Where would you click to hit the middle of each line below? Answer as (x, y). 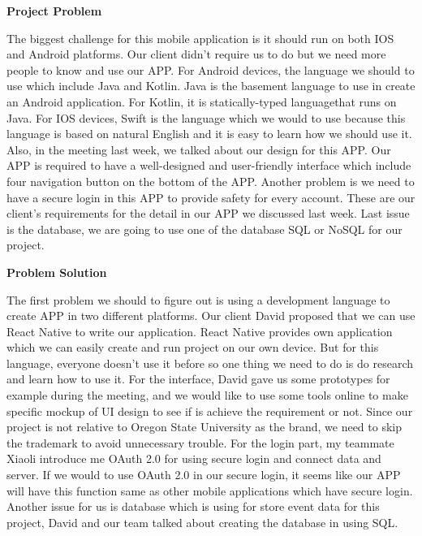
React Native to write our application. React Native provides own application (200, 331)
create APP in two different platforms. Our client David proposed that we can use (211, 316)
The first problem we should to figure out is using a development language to (198, 299)
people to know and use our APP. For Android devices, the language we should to (211, 69)
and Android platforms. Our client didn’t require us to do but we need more (196, 54)
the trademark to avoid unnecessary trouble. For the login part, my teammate (200, 442)
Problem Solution (57, 272)
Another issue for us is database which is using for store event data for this (193, 506)
